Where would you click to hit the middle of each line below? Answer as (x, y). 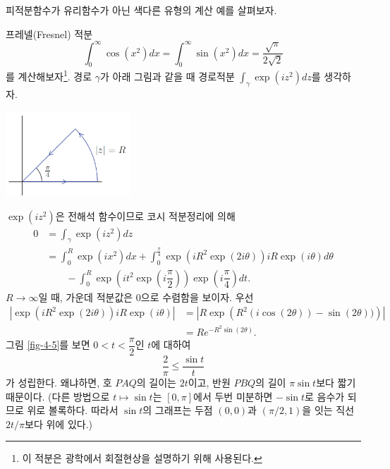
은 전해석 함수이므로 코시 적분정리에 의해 (145, 215)
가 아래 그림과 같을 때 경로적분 (167, 77)
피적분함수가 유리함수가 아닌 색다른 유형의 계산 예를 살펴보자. (141, 10)
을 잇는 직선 (328, 410)
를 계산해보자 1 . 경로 (49, 75)
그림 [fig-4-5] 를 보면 (48, 345)
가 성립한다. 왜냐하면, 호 (59, 383)
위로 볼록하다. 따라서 (73, 410)
